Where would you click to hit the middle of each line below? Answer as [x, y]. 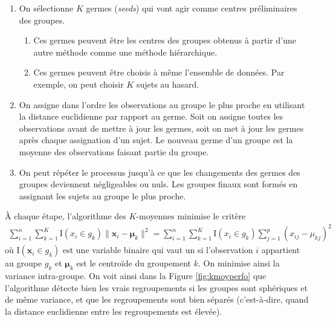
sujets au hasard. [168, 84]
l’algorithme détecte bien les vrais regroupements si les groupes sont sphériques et [156, 287]
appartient [281, 250]
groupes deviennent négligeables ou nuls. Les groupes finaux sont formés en [158, 184]
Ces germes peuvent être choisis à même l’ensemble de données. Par [159, 72]
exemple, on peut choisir [79, 84]
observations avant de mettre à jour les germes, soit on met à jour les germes [161, 128]
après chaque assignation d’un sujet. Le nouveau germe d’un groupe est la [156, 140]
